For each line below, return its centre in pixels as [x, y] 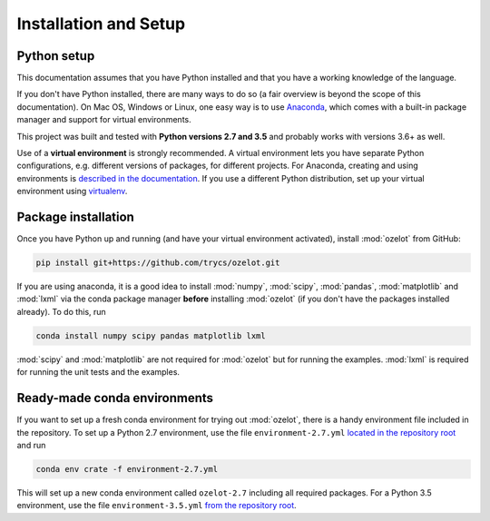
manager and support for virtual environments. [104, 120]
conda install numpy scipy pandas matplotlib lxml [151, 335]
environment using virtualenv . [72, 192]
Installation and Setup [101, 24]
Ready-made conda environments [115, 398]
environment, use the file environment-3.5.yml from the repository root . [157, 506]
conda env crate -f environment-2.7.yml [127, 469]
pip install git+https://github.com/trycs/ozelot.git [158, 263]
